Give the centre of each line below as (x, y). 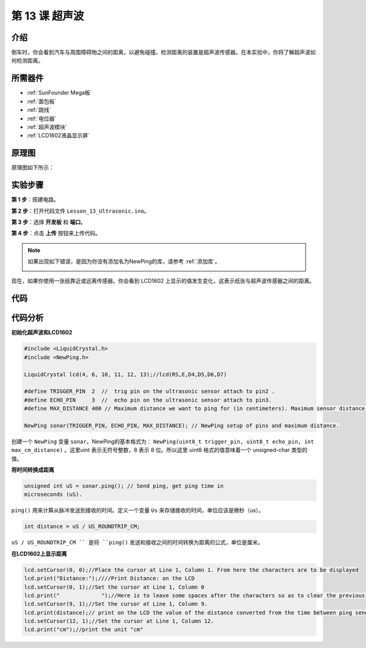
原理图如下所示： (33, 167)
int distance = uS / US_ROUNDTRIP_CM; (82, 526)
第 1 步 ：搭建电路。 (35, 200)
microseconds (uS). (53, 494)
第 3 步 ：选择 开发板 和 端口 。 (49, 222)
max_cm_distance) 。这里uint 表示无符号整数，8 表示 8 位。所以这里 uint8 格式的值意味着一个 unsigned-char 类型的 (160, 450)
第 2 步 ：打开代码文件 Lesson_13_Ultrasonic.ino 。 (80, 211)
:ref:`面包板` (41, 101)
